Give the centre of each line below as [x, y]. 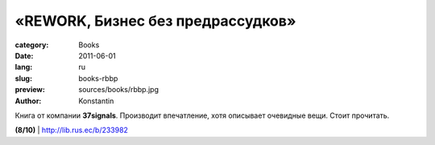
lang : [24, 67]
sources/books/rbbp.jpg [118, 90]
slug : [23, 78]
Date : [24, 55]
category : [32, 45]
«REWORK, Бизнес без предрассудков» [155, 21]
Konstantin [96, 101]
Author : [28, 101]
